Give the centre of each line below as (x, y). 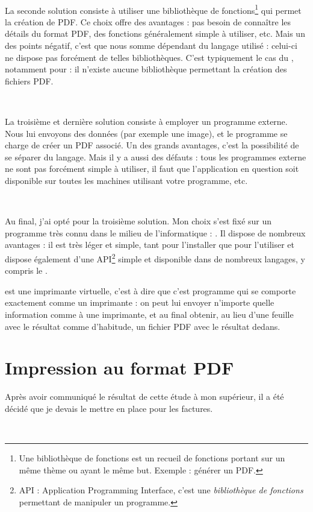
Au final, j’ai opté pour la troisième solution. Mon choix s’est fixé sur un (138, 221)
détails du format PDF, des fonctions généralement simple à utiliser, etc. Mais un (155, 33)
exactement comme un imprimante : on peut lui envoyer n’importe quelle (140, 302)
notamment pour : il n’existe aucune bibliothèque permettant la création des (146, 69)
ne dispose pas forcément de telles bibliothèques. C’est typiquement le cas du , (149, 57)
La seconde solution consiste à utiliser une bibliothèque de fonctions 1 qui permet (153, 9)
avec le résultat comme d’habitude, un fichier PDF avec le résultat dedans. (143, 326)
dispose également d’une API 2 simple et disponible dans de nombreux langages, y (155, 258)
